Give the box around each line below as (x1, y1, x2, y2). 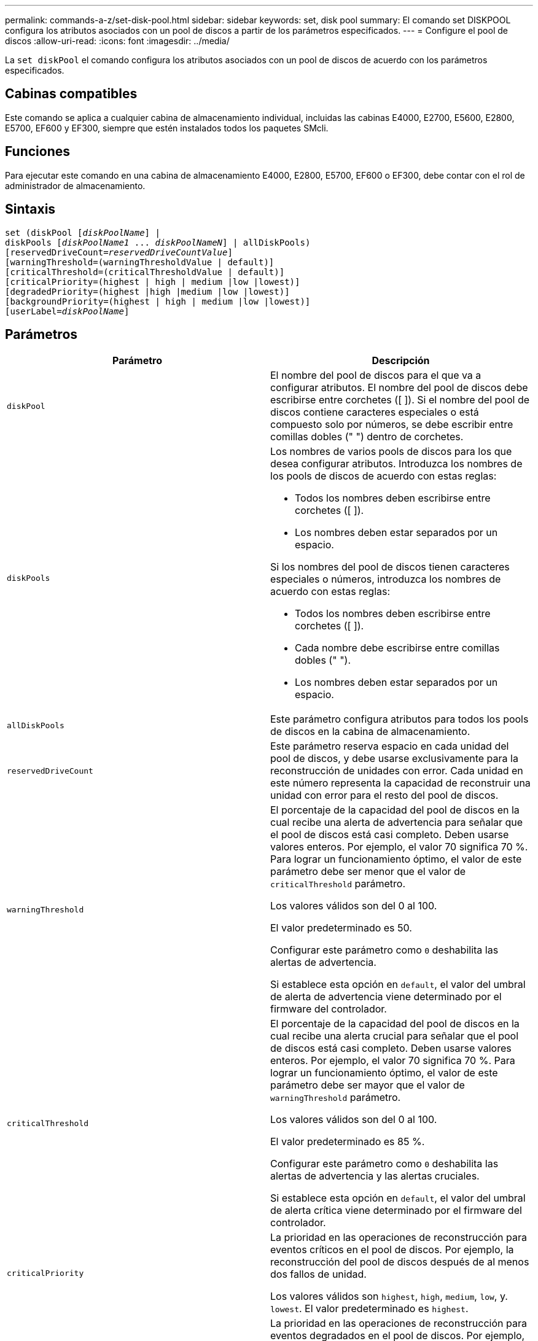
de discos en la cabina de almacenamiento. (270, 725, 470, 738)
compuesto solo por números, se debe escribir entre (270, 418, 513, 431)
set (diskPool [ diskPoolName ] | (5, 227, 160, 238)
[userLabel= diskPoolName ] (5, 306, 130, 316)
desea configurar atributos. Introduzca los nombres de (270, 457, 523, 470)
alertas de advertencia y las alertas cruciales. (270, 1170, 480, 1183)
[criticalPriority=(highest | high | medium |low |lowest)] (5, 276, 300, 287)
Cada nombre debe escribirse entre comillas (295, 642, 500, 655)
